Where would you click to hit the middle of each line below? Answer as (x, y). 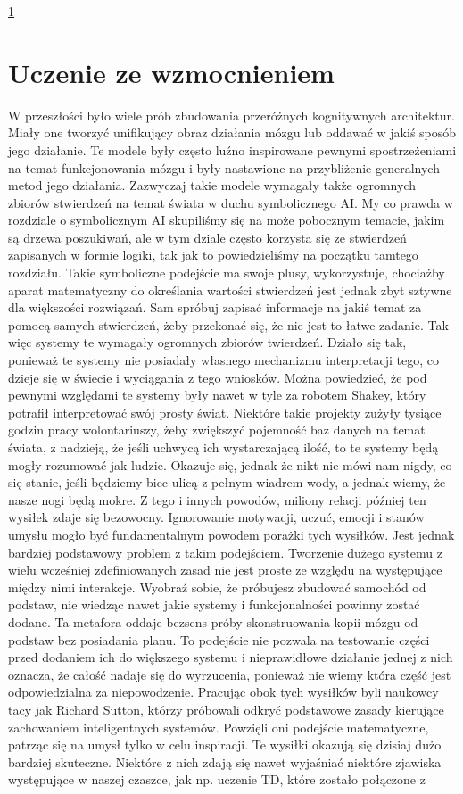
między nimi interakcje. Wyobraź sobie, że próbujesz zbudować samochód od (217, 587)
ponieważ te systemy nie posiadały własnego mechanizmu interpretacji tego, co (224, 360)
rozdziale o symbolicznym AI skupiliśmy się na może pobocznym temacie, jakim (227, 220)
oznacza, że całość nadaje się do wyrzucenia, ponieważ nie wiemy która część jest (230, 674)
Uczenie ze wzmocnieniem (171, 72)
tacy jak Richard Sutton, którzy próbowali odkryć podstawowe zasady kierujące (226, 709)
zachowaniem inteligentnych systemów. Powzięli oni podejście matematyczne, (219, 727)
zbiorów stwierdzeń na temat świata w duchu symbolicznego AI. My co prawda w (231, 202)
